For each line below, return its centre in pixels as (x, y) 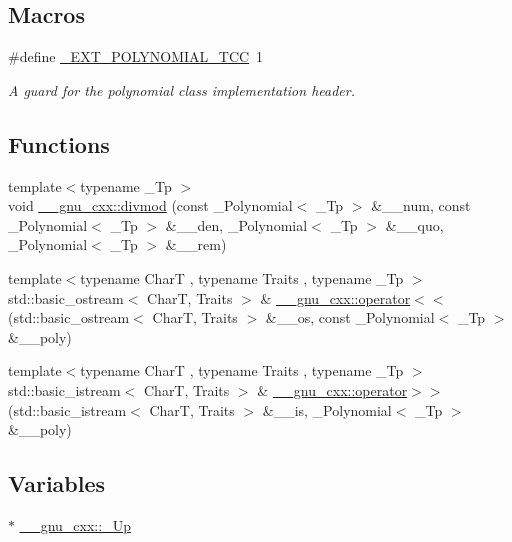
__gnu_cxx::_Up (75, 524)
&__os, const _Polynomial (350, 317)
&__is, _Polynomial (327, 409)
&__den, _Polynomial (236, 224)
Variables (57, 483)
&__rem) (196, 244)
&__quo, (414, 224)
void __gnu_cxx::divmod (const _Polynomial (150, 205)
